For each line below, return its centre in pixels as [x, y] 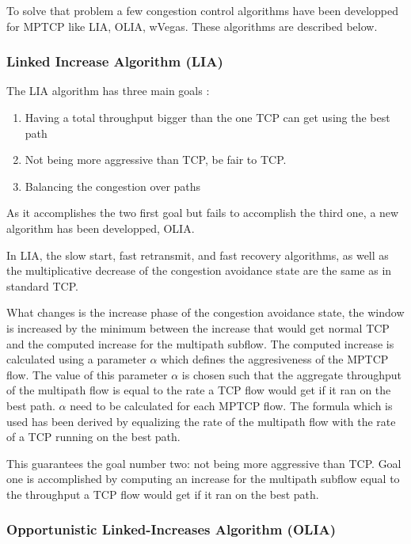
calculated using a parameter [76, 359]
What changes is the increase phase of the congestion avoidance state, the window [205, 312]
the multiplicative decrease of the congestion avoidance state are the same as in [199, 270]
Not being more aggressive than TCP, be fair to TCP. [156, 160]
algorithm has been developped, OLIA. [101, 228]
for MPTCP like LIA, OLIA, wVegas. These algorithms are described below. [192, 26]
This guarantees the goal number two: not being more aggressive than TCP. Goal [204, 463]
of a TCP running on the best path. [93, 437]
